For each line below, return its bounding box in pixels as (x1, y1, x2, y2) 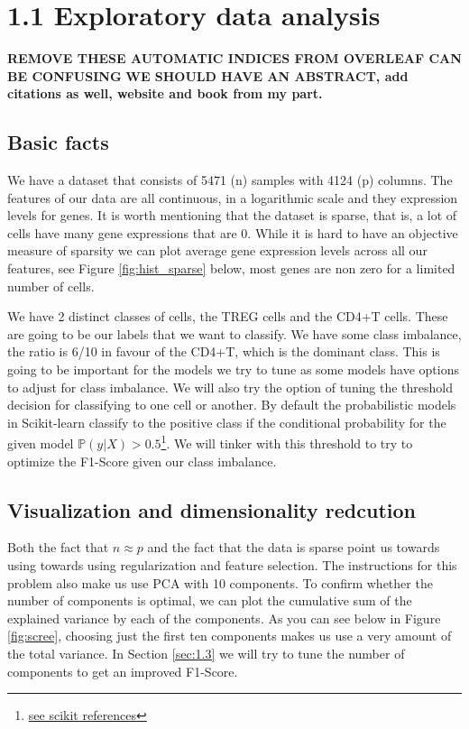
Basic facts (7, 128, 109, 156)
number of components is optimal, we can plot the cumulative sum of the (7, 591, 412, 610)
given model (7, 434, 74, 453)
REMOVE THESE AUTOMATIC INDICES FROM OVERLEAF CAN (7, 49, 462, 68)
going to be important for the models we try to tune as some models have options (7, 360, 459, 379)
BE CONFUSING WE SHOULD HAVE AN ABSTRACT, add (7, 66, 409, 85)
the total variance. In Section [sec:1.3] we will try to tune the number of (7, 644, 405, 663)
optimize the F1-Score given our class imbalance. (7, 451, 277, 470)
